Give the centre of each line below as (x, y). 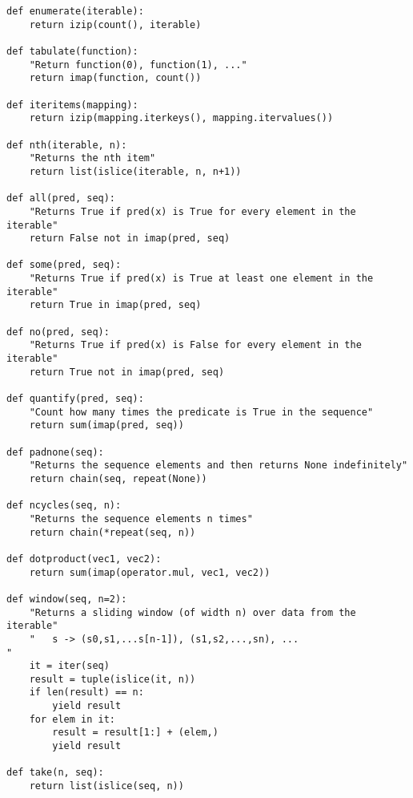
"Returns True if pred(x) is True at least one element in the (201, 279)
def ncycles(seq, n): (64, 506)
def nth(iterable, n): (67, 145)
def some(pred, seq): (64, 265)
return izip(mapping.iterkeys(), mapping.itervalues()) (181, 118)
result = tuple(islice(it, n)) (112, 679)
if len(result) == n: (86, 693)
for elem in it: (72, 719)
